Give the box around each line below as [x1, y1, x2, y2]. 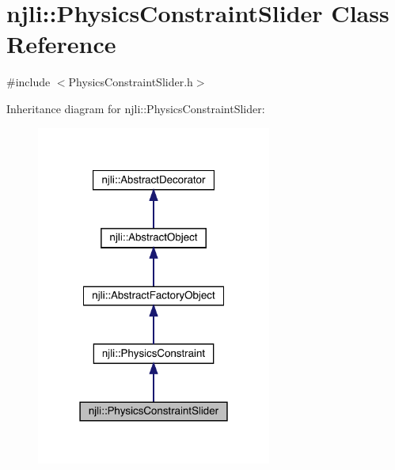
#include [6, 74, 51, 90]
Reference [6, 28, 116, 60]
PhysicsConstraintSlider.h [68, 74, 193, 90]
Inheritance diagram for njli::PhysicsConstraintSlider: [6, 100, 265, 116]
